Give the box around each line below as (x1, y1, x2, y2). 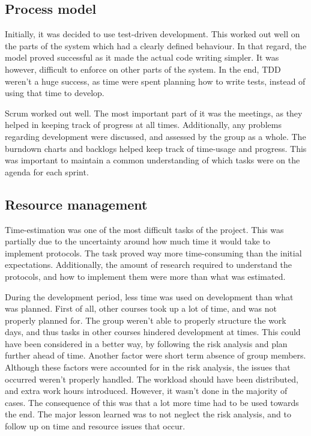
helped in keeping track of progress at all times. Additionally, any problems (5, 118, 282, 131)
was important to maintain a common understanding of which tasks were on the (5, 154, 300, 166)
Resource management (5, 195, 148, 213)
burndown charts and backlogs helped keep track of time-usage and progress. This (5, 142, 307, 154)
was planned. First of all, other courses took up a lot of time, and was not (5, 302, 277, 315)
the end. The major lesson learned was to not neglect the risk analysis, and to (5, 408, 291, 420)
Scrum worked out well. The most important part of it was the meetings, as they (5, 106, 303, 119)
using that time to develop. (5, 86, 104, 99)
